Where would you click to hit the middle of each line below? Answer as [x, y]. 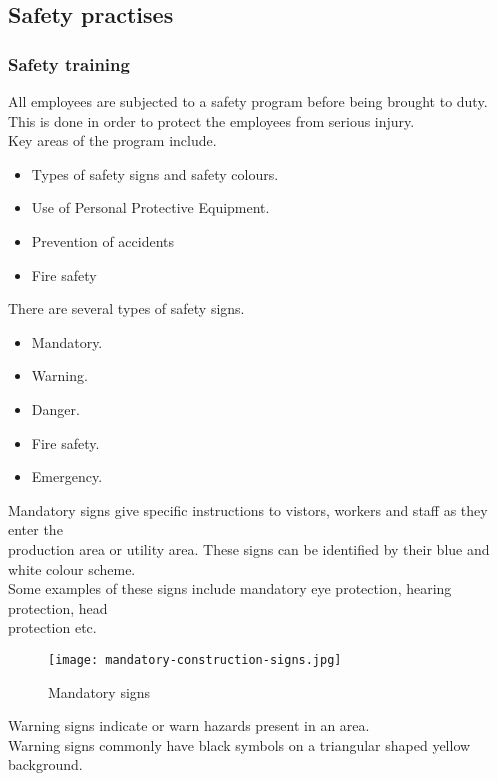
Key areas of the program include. [112, 140]
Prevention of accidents [103, 240]
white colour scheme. [72, 568]
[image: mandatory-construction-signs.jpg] [195, 659]
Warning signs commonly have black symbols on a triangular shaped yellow [239, 744]
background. [45, 764]
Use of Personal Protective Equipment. [150, 207]
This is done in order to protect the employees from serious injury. [211, 120]
